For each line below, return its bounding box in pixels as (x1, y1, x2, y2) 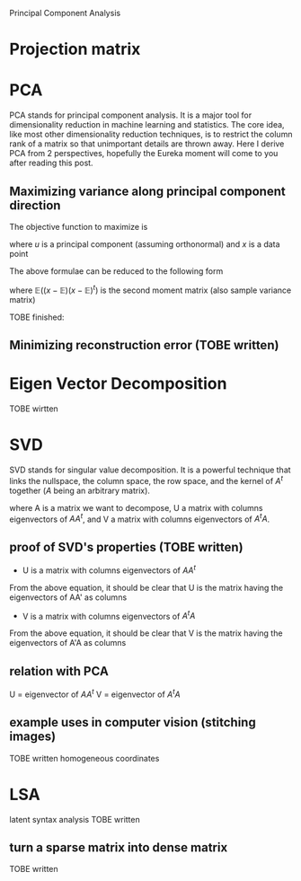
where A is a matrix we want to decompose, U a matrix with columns (9, 502, 263, 513)
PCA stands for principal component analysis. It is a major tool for (9, 110, 252, 120)
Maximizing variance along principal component (9, 183, 286, 198)
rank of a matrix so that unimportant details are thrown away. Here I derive (9, 138, 285, 149)
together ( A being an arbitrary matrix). (9, 485, 151, 496)
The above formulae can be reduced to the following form (9, 265, 224, 277)
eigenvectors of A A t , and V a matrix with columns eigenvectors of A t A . (9, 512, 270, 524)
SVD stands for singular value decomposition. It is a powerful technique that (9, 464, 291, 475)
